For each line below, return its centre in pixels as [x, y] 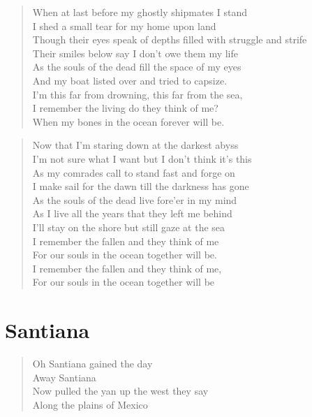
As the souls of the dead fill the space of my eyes [137, 67]
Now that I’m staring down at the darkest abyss [135, 145]
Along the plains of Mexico [90, 404]
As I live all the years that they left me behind [132, 213]
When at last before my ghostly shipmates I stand [140, 12]
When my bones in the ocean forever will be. [128, 121]
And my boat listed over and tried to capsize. [130, 80]
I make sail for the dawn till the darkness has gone [141, 186]
